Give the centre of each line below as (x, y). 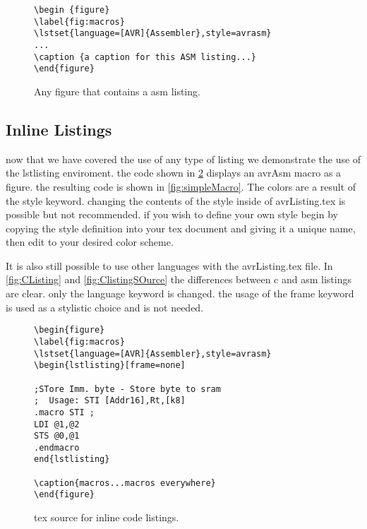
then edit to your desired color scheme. (90, 242)
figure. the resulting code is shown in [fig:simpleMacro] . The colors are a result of (181, 186)
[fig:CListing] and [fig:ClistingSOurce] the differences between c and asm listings (179, 279)
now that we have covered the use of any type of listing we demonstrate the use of (183, 159)
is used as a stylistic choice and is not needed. (105, 307)
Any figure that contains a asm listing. (117, 91)
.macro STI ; (64, 412)
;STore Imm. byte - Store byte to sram (127, 389)
